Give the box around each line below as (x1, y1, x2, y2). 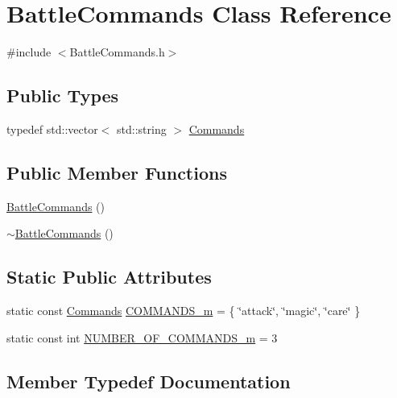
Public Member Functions (6, 160, 227, 184)
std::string (117, 120, 167, 137)
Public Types (6, 83, 119, 108)
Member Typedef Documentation (6, 368, 291, 393)
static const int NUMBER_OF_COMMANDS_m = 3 (6, 329, 278, 346)
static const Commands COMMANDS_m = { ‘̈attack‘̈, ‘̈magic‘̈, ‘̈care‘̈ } (6, 302, 361, 319)
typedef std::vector (6, 120, 98, 137)
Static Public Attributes (6, 264, 212, 289)
